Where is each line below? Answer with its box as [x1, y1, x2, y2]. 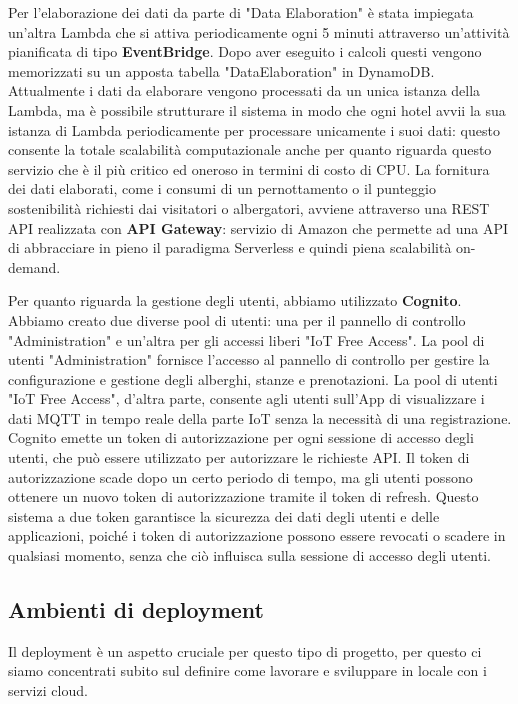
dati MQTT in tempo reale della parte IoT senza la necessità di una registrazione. [8, 407, 512, 428]
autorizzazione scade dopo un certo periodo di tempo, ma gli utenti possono [8, 466, 473, 487]
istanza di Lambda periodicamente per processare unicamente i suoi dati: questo [8, 119, 500, 140]
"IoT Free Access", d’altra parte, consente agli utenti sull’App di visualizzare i [8, 388, 485, 409]
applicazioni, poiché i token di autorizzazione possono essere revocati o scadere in [8, 525, 506, 546]
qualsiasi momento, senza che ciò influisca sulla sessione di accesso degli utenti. [8, 545, 491, 566]
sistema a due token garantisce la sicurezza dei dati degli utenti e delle [8, 505, 440, 526]
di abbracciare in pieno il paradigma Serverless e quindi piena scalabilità [8, 237, 452, 258]
